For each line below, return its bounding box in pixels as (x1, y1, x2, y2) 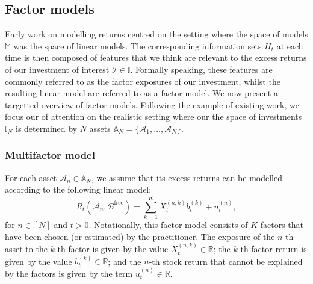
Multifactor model (5, 147, 95, 162)
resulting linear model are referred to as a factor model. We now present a (5, 87, 278, 99)
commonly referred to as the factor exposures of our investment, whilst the (5, 75, 280, 87)
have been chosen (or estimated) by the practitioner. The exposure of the (5, 230, 275, 242)
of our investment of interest (5, 63, 110, 75)
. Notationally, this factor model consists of (88, 218, 248, 231)
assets (89, 122, 111, 134)
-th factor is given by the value (54, 242, 169, 255)
